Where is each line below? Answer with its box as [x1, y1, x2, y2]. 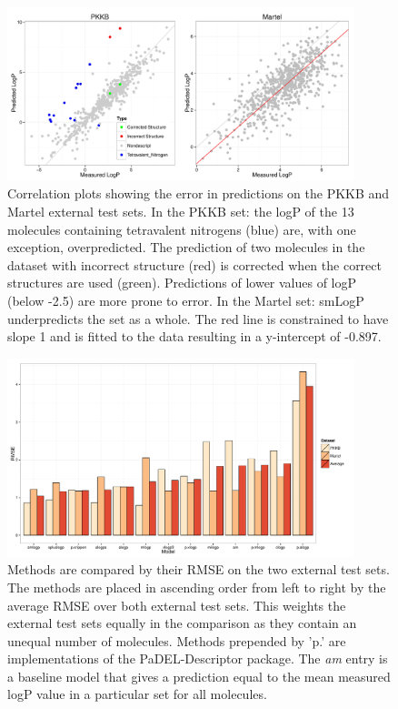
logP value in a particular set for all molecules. [7, 684, 267, 704]
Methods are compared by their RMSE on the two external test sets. [7, 560, 390, 579]
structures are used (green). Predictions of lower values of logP [7, 273, 357, 292]
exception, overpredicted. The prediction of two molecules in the [7, 238, 365, 257]
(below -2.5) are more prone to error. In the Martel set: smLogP [7, 290, 364, 309]
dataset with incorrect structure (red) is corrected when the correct [7, 255, 382, 274]
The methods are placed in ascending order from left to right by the [7, 577, 386, 596]
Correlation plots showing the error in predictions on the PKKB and [7, 184, 390, 203]
